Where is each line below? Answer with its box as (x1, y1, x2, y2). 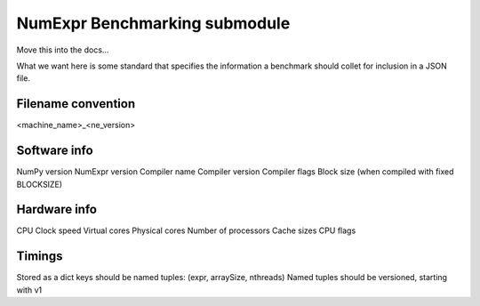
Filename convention (16, 96, 136, 111)
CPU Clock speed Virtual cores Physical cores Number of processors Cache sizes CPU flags (16, 225, 356, 236)
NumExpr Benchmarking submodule (16, 13, 291, 33)
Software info (16, 143, 93, 158)
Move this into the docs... (16, 44, 109, 55)
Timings (16, 249, 63, 264)
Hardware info (16, 202, 98, 217)
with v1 (16, 285, 43, 295)
